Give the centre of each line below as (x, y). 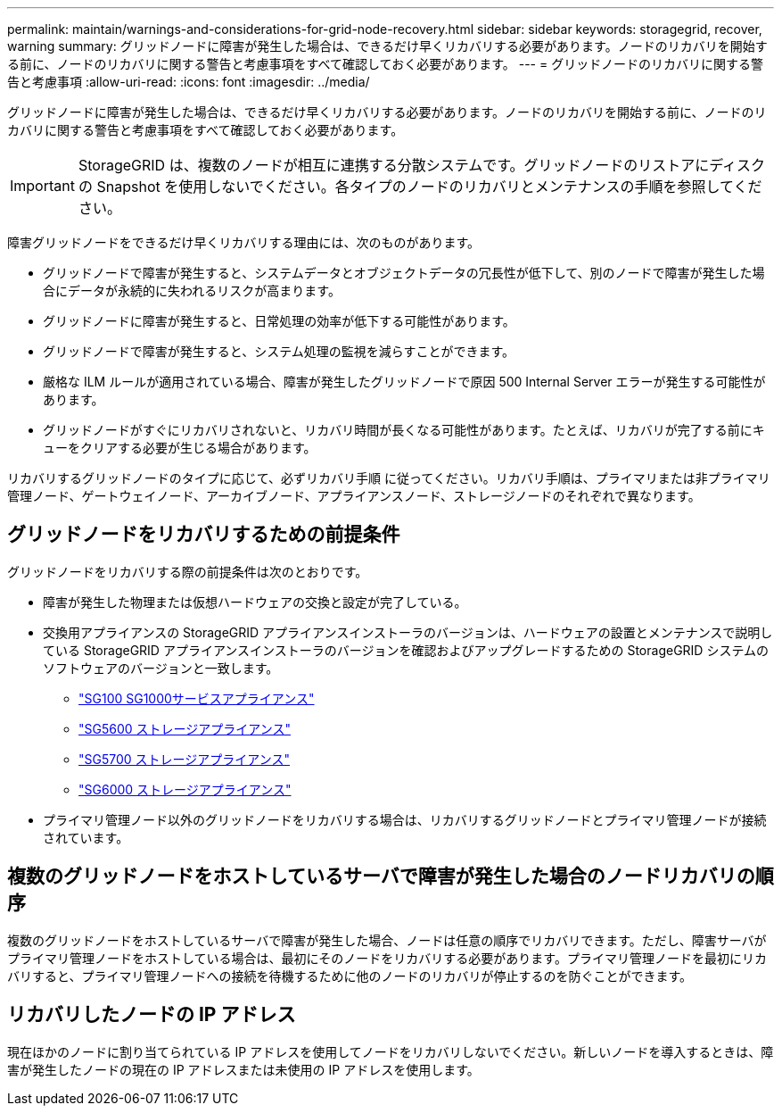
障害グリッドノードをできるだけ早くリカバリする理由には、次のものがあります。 (244, 242)
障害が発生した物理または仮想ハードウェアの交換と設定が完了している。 (255, 602)
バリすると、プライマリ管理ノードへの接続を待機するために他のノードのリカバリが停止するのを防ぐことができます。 (350, 976)
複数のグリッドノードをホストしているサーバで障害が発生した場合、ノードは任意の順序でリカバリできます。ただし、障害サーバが (387, 940)
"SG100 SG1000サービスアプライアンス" (197, 698)
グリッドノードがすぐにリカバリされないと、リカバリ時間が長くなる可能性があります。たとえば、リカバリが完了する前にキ (404, 430)
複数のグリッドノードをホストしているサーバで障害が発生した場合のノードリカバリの (381, 876)
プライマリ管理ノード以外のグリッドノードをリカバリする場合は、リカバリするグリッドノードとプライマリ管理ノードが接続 (405, 819)
